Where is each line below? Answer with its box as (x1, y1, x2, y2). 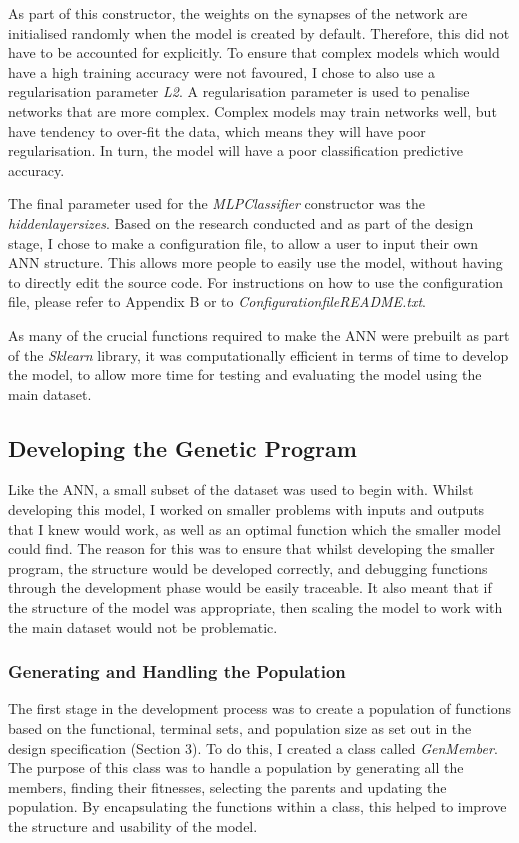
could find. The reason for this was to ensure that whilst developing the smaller (8, 538, 495, 559)
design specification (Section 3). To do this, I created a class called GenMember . (8, 737, 498, 758)
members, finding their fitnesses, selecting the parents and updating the (8, 776, 447, 797)
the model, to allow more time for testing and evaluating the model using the (8, 364, 482, 385)
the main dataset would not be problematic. (8, 616, 278, 637)
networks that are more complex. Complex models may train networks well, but (8, 100, 497, 121)
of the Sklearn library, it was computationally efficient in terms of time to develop (8, 344, 509, 365)
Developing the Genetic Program (8, 432, 357, 463)
